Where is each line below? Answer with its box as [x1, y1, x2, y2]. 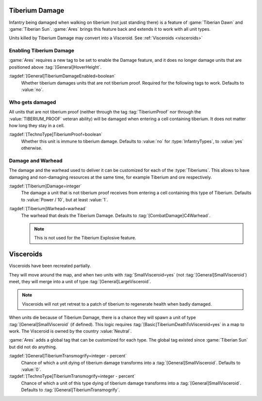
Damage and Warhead [9, 157, 63, 164]
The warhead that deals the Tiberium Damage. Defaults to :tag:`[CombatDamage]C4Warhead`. [21, 212, 211, 219]
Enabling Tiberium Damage [9, 47, 75, 54]
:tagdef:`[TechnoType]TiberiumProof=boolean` [9, 131, 103, 137]
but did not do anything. [9, 344, 57, 350]
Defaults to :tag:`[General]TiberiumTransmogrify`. [21, 387, 120, 393]
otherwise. [21, 145, 43, 151]
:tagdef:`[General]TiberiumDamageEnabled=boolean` [9, 73, 116, 79]
